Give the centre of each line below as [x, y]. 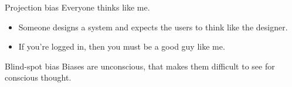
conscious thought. [38, 77]
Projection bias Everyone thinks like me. [77, 7]
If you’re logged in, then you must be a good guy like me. [122, 46]
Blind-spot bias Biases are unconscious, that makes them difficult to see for [140, 66]
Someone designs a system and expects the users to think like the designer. [153, 27]
